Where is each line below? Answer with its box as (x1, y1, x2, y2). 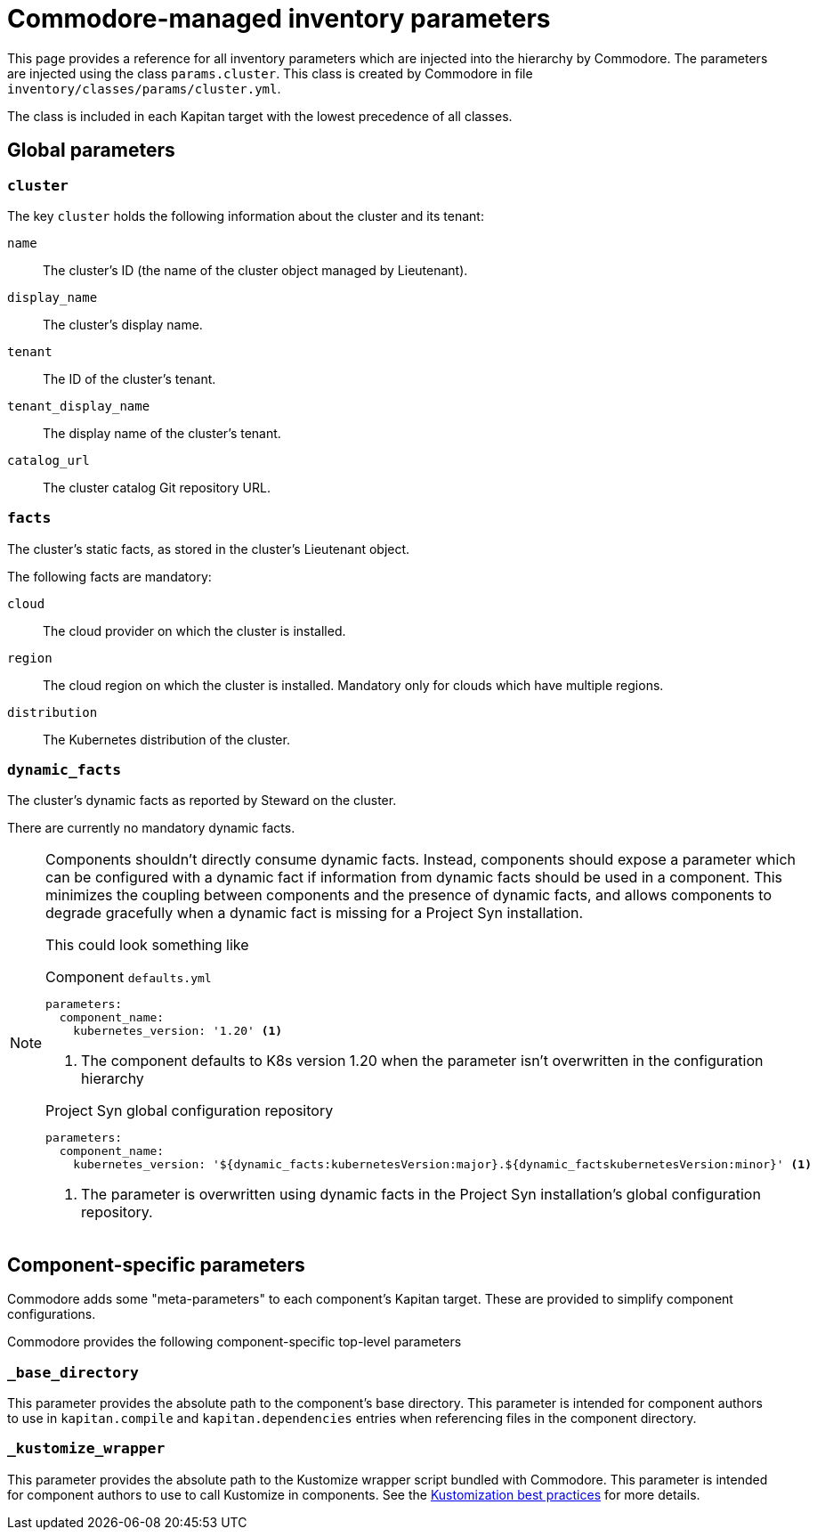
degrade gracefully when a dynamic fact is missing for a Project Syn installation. (45, 904, 584, 923)
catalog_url (7, 452, 90, 468)
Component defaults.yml (45, 968, 212, 987)
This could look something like (45, 936, 249, 955)
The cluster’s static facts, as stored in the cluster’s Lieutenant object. (7, 541, 410, 557)
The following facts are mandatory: (7, 568, 212, 584)
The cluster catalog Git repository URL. (43, 479, 271, 495)
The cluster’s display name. (43, 316, 203, 332)
